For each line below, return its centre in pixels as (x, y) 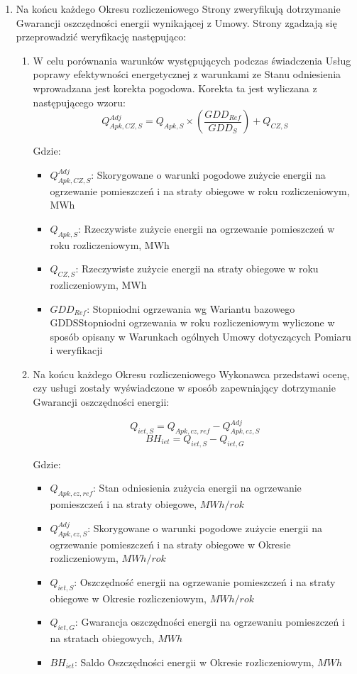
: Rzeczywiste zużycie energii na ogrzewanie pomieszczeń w (207, 228)
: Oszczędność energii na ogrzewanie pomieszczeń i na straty (205, 581)
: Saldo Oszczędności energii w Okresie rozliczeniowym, (194, 662)
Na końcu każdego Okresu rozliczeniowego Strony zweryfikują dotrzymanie (178, 9)
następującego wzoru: (79, 102)
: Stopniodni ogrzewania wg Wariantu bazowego (191, 308)
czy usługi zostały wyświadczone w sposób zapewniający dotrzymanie (184, 388)
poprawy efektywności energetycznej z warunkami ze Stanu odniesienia (187, 74)
